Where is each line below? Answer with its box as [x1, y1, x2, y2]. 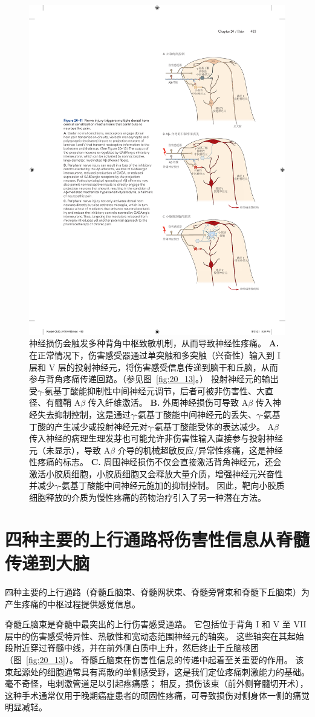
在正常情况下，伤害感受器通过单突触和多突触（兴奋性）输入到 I [29, 348, 281, 361]
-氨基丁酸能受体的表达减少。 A [152, 420, 274, 432]
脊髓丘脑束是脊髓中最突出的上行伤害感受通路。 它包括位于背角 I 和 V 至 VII [5, 618, 307, 630]
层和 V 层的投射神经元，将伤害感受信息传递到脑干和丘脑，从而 [29, 360, 278, 373]
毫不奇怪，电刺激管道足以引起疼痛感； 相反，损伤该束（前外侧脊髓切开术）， [5, 677, 308, 690]
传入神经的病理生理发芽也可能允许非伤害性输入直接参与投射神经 [29, 432, 283, 444]
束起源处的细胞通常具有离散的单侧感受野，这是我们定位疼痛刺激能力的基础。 [5, 665, 310, 678]
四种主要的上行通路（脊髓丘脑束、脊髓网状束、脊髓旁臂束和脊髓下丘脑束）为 [5, 585, 310, 598]
